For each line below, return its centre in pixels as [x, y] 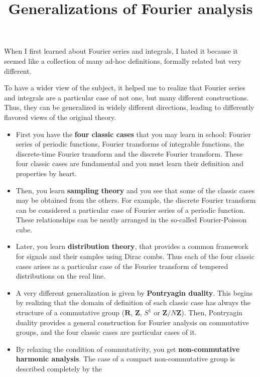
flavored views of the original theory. [60, 117]
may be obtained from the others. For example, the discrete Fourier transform [136, 200]
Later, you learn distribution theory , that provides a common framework [132, 246]
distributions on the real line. [61, 276]
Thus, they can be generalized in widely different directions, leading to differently [129, 107]
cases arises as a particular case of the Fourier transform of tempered [122, 266]
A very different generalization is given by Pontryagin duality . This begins [134, 292]
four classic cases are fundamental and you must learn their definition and [130, 163]
